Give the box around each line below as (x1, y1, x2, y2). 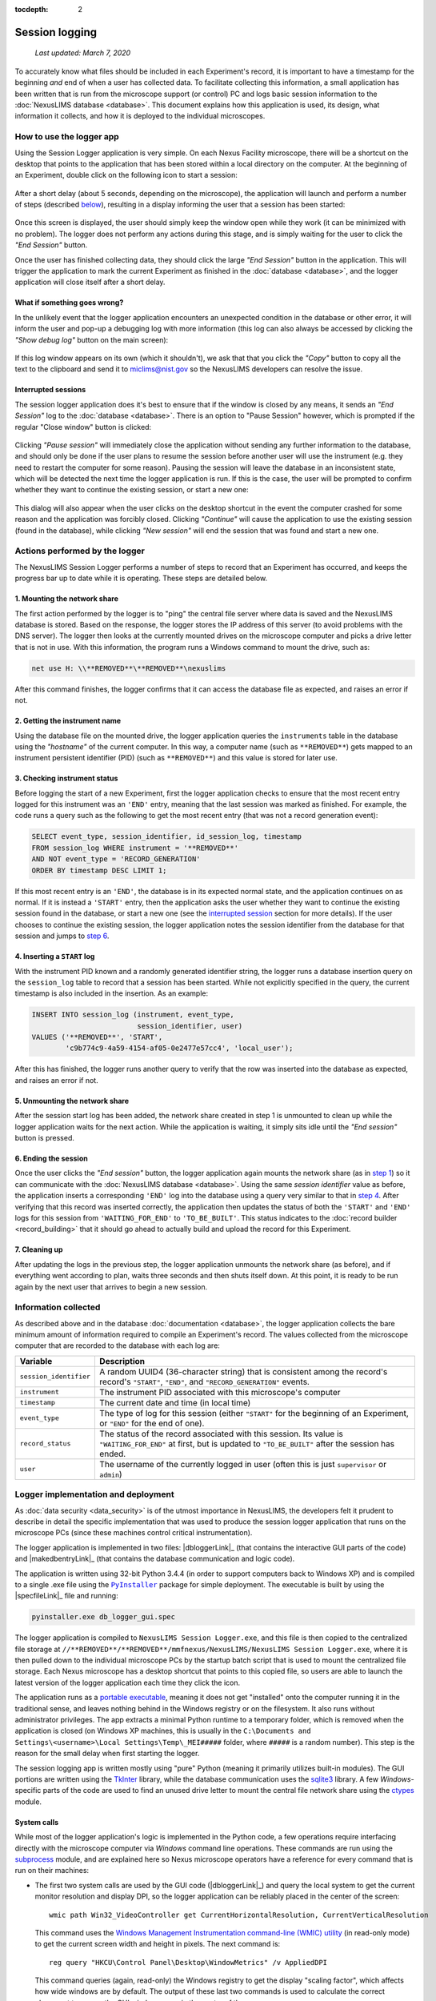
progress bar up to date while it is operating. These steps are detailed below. (14, 573, 268, 583)
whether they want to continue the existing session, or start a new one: (14, 485, 249, 495)
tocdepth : (14, 5, 49, 14)
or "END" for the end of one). (99, 1418, 205, 1429)
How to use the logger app (14, 131, 119, 142)
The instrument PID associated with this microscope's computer (99, 1386, 341, 1397)
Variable (19, 1355, 53, 1366)
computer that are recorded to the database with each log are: (14, 1341, 220, 1350)
